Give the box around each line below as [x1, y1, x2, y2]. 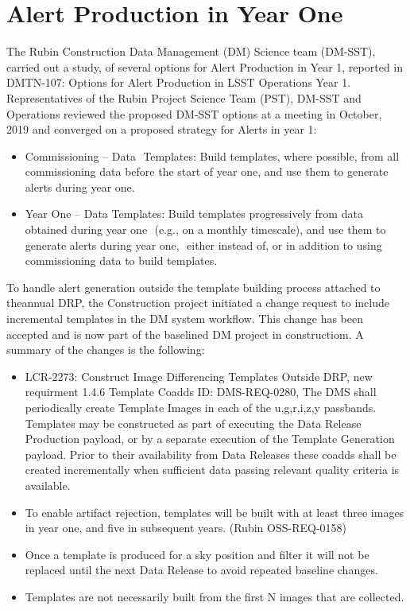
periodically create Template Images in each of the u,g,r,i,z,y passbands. [25, 399, 377, 415]
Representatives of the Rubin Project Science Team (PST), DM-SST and [6, 89, 362, 106]
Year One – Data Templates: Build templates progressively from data [25, 205, 363, 222]
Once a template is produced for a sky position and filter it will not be [25, 546, 369, 562]
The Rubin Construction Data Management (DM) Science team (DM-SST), [6, 43, 376, 60]
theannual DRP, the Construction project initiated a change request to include [6, 294, 389, 311]
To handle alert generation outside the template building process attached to [6, 278, 381, 295]
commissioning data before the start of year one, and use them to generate [25, 163, 389, 180]
